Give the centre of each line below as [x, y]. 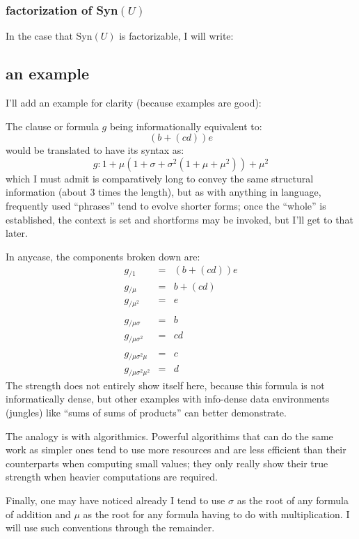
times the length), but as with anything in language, [210, 192]
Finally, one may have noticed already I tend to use [115, 500]
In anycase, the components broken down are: [103, 256]
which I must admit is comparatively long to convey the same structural [160, 178]
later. [17, 233]
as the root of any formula [293, 500]
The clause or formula [52, 126]
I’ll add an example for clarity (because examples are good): [134, 103]
